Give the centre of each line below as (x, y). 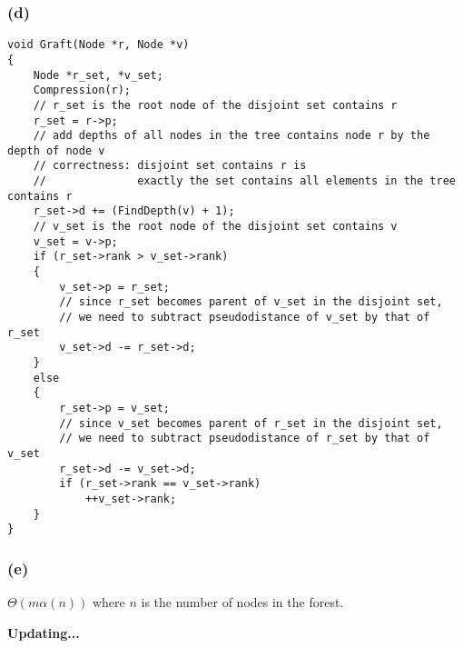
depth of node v (56, 150)
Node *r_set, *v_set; (98, 75)
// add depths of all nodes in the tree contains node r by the (231, 136)
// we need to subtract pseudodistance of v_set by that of (245, 318)
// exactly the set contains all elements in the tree (244, 181)
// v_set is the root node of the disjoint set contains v (215, 227)
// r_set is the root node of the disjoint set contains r (215, 105)
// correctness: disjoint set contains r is (170, 166)
